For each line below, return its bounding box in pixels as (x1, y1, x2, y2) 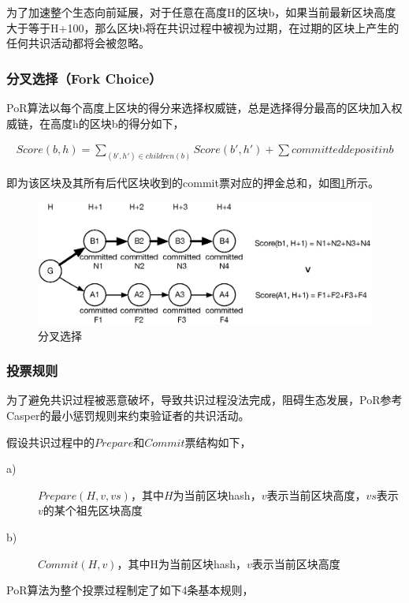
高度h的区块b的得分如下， (50, 114, 184, 131)
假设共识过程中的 (6, 433, 95, 450)
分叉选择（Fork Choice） (6, 68, 162, 88)
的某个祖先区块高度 (43, 502, 143, 519)
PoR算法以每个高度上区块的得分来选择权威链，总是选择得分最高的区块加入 (6, 99, 392, 115)
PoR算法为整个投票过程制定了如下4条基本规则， (6, 582, 254, 598)
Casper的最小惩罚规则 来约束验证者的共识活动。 (6, 406, 250, 423)
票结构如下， (184, 433, 251, 450)
